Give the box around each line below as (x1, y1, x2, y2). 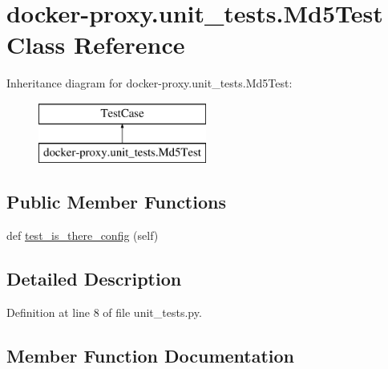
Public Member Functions (6, 189, 226, 214)
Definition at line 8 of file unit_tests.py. (6, 304, 202, 321)
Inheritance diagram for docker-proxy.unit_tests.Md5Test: (6, 75, 293, 91)
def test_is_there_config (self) (6, 227, 159, 244)
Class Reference (6, 28, 185, 61)
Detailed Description (6, 266, 182, 291)
